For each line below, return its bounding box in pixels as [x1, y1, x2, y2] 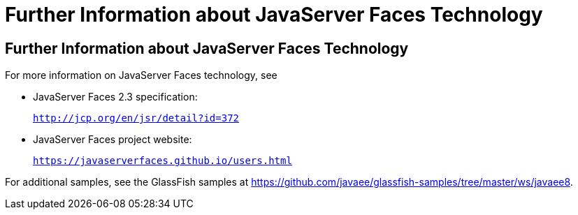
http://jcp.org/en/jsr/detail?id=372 [33, 112, 240, 124]
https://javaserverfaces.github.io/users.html [33, 155, 292, 167]
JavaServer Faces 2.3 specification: [33, 91, 198, 103]
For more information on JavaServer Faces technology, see [5, 69, 277, 82]
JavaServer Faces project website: [33, 133, 192, 146]
